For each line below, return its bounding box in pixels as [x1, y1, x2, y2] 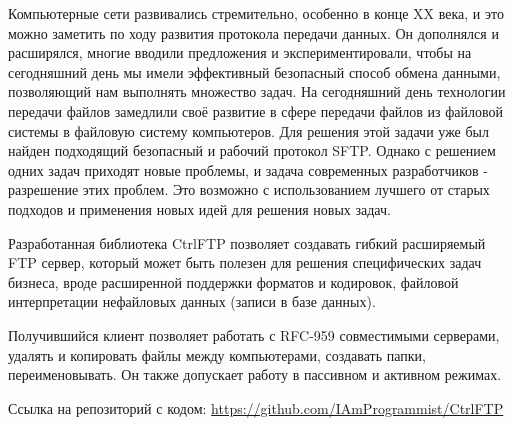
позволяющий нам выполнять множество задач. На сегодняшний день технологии [8, 81, 506, 102]
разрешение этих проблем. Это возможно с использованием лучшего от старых [8, 179, 490, 200]
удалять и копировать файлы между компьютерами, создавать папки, [8, 344, 426, 365]
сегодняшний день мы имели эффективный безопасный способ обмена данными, [8, 61, 501, 82]
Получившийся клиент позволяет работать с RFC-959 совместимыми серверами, [8, 324, 500, 345]
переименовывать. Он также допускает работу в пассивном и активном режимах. [8, 364, 502, 385]
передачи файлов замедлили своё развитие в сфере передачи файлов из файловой [8, 100, 504, 121]
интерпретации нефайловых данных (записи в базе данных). [8, 291, 376, 312]
